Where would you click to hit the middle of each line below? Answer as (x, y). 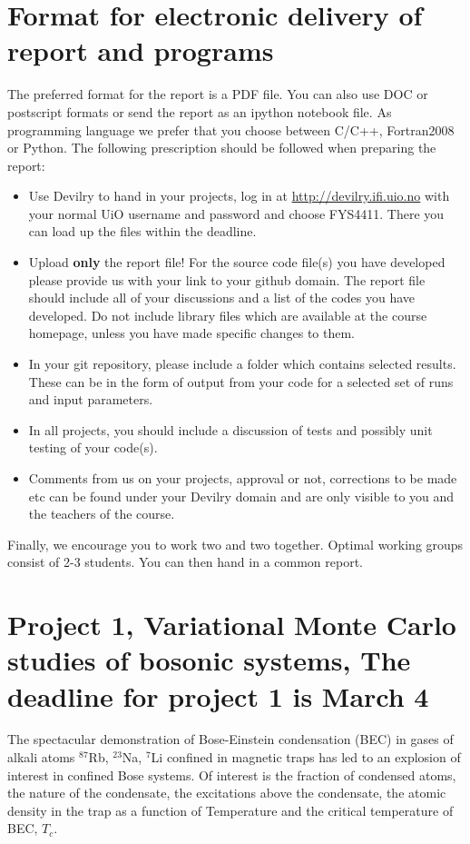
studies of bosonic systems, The (209, 660)
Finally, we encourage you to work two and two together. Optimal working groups (235, 544)
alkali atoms (41, 757)
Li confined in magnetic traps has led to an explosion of (306, 757)
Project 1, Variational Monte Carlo (232, 625)
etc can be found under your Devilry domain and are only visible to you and (241, 496)
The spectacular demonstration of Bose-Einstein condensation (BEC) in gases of (230, 739)
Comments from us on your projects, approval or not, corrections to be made (243, 478)
